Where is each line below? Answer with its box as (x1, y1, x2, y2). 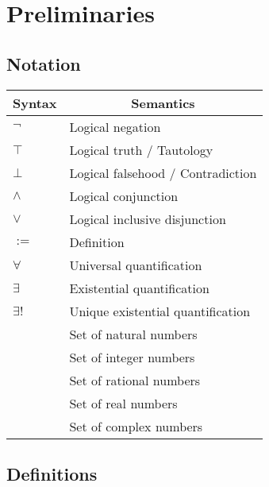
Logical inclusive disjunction (69, 209, 226, 228)
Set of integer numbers (69, 347, 195, 366)
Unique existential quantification (69, 301, 251, 320)
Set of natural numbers (69, 324, 198, 343)
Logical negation (69, 117, 161, 136)
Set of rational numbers (69, 370, 201, 389)
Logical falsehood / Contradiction (69, 163, 257, 182)
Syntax (13, 93, 57, 112)
